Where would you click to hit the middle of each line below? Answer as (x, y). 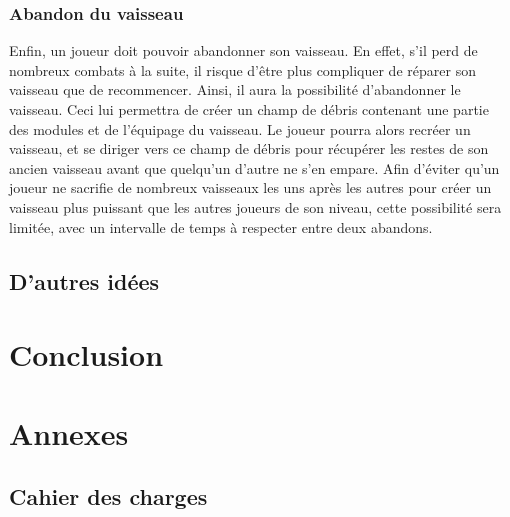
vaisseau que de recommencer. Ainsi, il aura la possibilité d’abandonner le (235, 89)
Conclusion (86, 354)
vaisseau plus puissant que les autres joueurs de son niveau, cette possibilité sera (255, 206)
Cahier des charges (108, 496)
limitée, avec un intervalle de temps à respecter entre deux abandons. (221, 226)
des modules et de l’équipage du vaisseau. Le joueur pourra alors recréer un (240, 128)
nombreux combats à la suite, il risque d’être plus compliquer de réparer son (242, 69)
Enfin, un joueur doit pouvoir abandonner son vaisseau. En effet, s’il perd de (243, 50)
